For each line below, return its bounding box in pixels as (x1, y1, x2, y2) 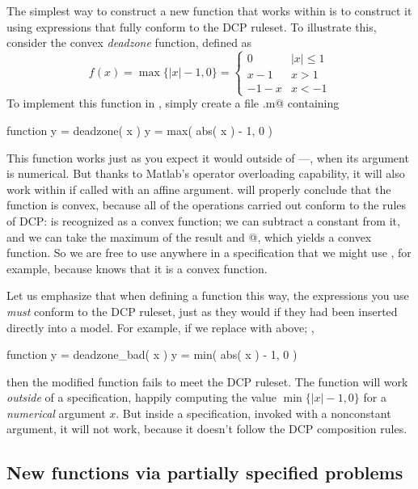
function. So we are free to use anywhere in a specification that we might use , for (6, 244, 412, 261)
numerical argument (6, 404, 106, 421)
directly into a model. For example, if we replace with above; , (6, 318, 315, 335)
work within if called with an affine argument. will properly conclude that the (6, 180, 391, 197)
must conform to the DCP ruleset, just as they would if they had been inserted (6, 302, 398, 319)
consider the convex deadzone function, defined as (6, 34, 252, 51)
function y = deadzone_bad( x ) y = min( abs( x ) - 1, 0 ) (6, 346, 298, 363)
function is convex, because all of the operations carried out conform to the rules (6, 196, 407, 213)
